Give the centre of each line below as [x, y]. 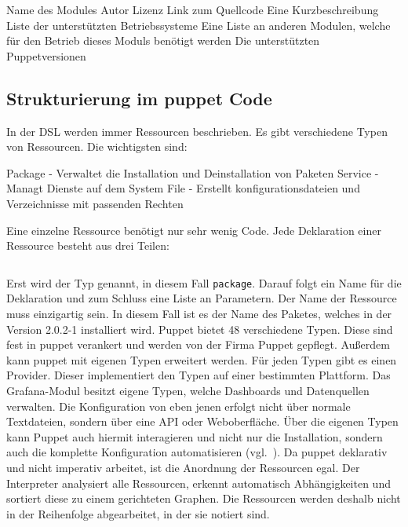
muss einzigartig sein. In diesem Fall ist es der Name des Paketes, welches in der [199, 313]
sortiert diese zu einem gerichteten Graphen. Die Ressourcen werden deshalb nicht [204, 498]
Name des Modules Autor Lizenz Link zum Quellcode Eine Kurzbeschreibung [193, 9]
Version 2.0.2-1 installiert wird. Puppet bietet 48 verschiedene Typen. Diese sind [200, 329]
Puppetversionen [46, 55]
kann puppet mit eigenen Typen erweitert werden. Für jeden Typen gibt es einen [202, 359]
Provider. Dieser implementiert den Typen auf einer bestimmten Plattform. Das [199, 375]
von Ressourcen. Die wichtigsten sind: [97, 146]
